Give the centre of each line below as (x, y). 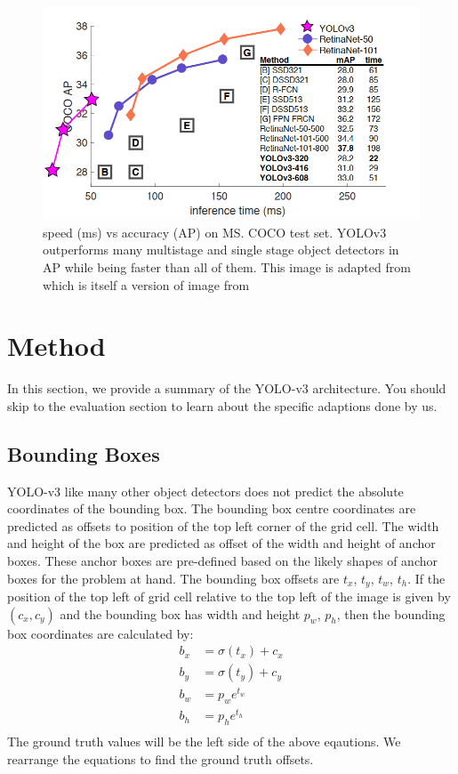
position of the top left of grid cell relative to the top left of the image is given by (229, 597)
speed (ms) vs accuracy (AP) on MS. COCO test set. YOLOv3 (215, 232)
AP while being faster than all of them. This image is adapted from (227, 266)
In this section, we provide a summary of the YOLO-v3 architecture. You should (227, 388)
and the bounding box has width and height (180, 613)
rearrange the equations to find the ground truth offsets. (161, 758)
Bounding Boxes (84, 453)
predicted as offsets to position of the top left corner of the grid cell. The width (223, 525)
